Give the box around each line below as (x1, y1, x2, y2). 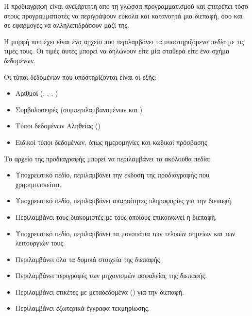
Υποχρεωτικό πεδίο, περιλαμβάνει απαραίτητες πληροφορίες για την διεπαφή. (15, 195, 233, 206)
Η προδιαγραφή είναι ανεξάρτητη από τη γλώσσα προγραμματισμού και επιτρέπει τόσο (4, 1, 248, 11)
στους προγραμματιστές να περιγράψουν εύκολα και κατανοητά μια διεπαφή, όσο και (4, 10, 243, 20)
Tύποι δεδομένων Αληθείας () (15, 121, 101, 131)
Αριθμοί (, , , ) (15, 88, 58, 98)
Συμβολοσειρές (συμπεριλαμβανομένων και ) (15, 104, 143, 114)
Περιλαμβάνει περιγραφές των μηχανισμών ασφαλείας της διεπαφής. (15, 270, 207, 281)
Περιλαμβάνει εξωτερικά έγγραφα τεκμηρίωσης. (15, 303, 150, 313)
